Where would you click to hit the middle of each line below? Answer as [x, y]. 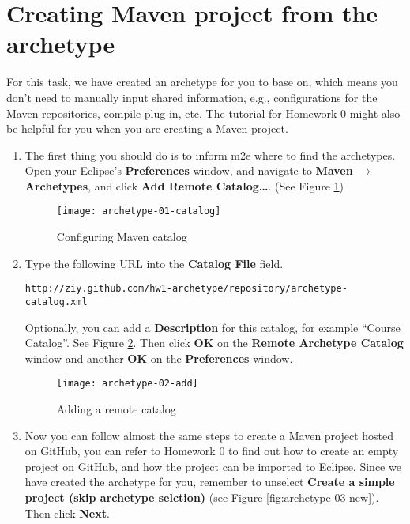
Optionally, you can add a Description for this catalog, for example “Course [213, 327]
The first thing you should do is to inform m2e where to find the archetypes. [210, 155]
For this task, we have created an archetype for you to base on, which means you [202, 82]
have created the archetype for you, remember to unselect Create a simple [210, 482]
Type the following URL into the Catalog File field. [154, 263]
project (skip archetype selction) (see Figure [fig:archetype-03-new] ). [202, 498]
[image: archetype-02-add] [127, 384]
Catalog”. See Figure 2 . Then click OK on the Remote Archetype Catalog [214, 343]
